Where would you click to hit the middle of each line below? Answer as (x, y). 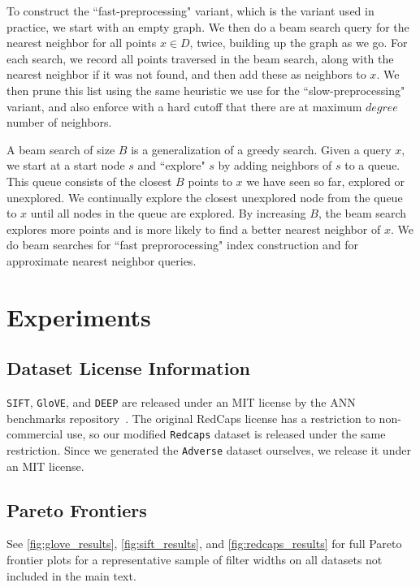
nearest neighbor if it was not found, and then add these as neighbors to (186, 74)
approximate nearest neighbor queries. (102, 260)
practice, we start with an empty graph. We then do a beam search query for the (208, 26)
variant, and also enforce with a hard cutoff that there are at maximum (184, 106)
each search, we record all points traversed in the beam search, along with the (200, 58)
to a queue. (372, 165)
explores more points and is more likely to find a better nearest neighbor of (194, 229)
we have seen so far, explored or (325, 181)
